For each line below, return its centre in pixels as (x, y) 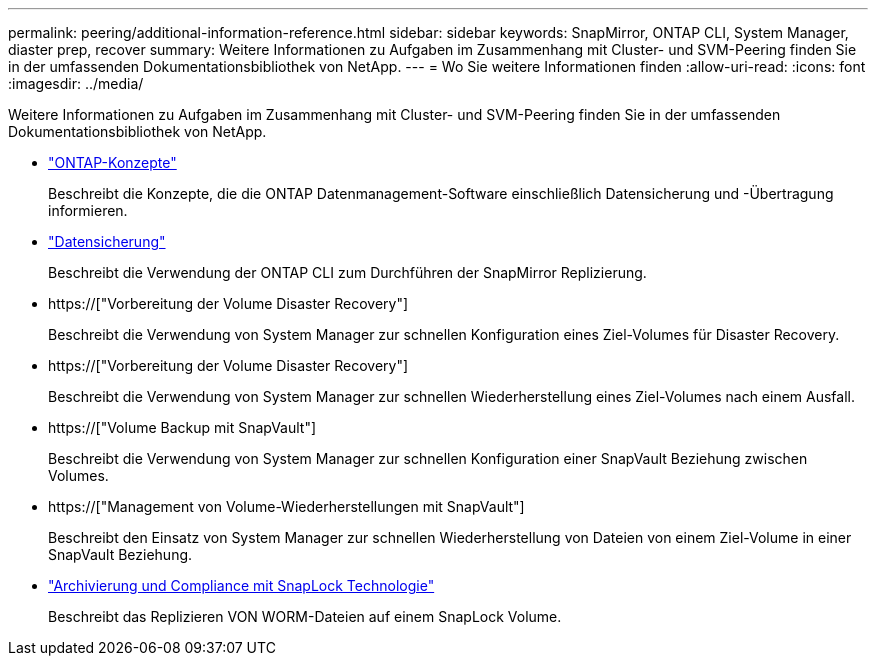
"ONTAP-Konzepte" (112, 162)
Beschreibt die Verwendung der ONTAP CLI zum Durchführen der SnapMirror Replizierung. (347, 272)
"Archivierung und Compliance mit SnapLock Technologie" (241, 585)
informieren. (88, 210)
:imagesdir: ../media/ (76, 83)
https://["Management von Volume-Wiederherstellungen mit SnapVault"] (286, 506)
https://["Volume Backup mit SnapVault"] (182, 427)
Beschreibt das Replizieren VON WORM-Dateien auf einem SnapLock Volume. (305, 616)
